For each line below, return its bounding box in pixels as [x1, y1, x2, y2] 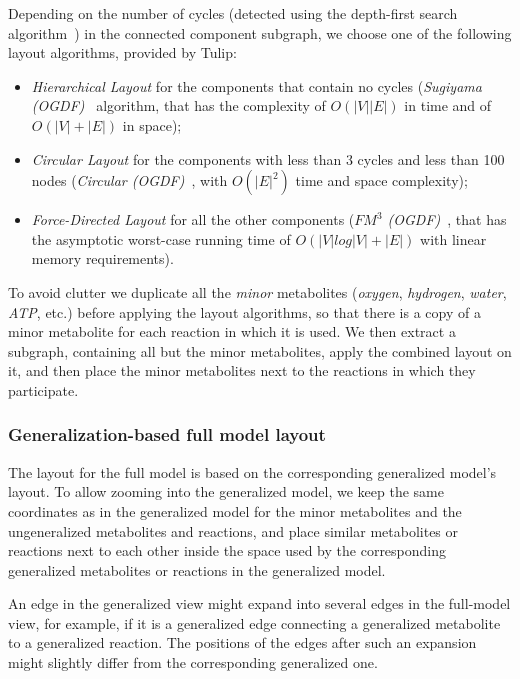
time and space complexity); [295, 170, 468, 191]
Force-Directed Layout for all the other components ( [31, 209, 355, 230]
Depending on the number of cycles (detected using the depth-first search [8, 3, 458, 23]
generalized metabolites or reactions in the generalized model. [8, 559, 386, 580]
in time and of [404, 95, 492, 116]
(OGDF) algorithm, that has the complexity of [31, 95, 326, 116]
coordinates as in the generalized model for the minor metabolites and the [8, 500, 462, 521]
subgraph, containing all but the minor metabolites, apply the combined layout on [8, 340, 512, 361]
